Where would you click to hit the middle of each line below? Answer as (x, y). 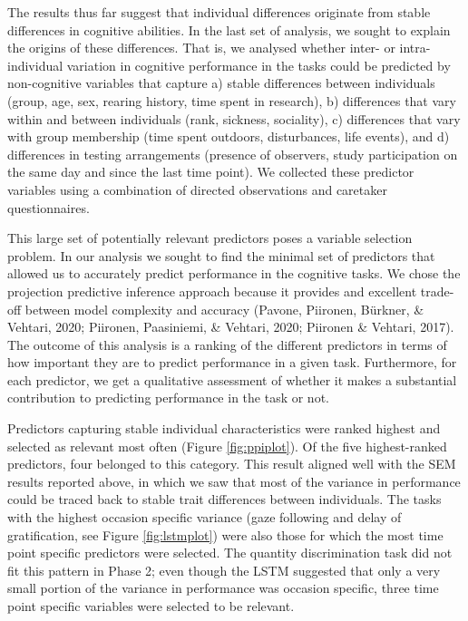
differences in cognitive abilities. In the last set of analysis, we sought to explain (229, 29)
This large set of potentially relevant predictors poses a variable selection (210, 238)
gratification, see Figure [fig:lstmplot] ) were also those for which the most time (225, 534)
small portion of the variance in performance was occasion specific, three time (223, 588)
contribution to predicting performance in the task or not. (168, 398)
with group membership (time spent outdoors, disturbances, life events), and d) (229, 136)
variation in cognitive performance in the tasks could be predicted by (258, 65)
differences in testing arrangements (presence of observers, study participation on (233, 154)
